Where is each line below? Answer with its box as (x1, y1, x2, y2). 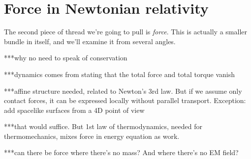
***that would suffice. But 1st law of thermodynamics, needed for (4, 121, 202, 132)
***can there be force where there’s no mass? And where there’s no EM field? (4, 147, 239, 158)
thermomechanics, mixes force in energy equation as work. (4, 131, 180, 141)
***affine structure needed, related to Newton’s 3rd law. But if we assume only (4, 85, 242, 96)
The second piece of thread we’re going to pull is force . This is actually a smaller (4, 26, 247, 37)
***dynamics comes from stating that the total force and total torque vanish (4, 69, 235, 79)
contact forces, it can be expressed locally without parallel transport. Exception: (4, 95, 246, 106)
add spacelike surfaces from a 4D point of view (4, 105, 145, 115)
